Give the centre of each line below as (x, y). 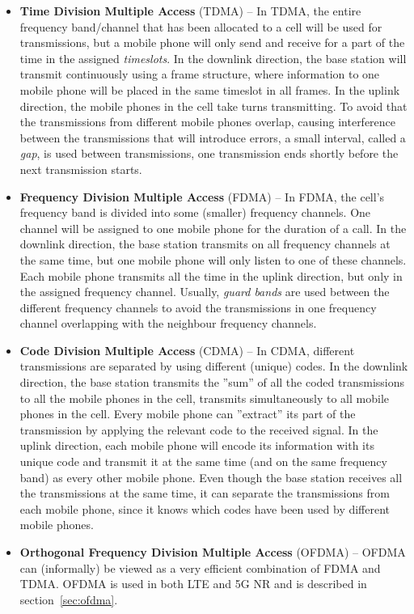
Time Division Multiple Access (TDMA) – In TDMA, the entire (190, 11)
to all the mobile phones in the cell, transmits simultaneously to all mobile (204, 398)
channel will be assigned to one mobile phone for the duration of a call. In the (213, 228)
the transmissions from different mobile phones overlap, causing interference (208, 122)
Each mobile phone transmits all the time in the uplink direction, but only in (211, 275)
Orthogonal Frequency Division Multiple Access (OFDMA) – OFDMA (213, 552)
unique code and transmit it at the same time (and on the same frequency (203, 462)
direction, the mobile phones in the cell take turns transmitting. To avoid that (213, 106)
